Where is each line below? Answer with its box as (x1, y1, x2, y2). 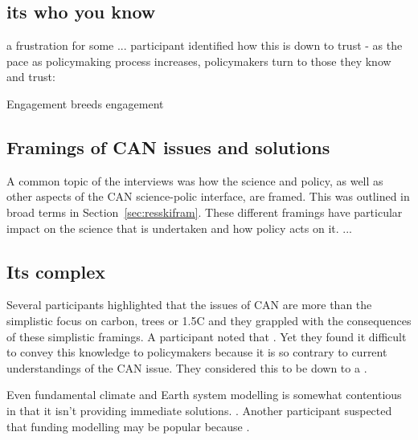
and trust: (6, 68, 55, 85)
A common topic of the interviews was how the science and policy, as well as (6, 172, 383, 189)
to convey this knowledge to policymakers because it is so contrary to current (6, 344, 387, 361)
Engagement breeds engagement (6, 95, 164, 112)
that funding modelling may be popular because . (6, 418, 250, 434)
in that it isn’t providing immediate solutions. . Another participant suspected (6, 401, 392, 418)
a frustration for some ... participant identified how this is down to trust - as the (6, 37, 403, 54)
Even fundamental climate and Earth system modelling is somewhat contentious (6, 386, 402, 403)
